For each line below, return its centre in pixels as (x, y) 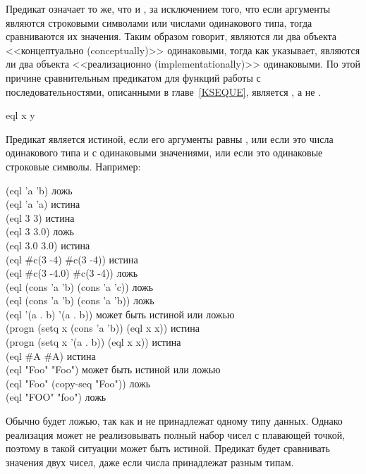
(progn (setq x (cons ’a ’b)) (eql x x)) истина (103, 328)
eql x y (20, 115)
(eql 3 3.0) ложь (40, 231)
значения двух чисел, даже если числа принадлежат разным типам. (150, 462)
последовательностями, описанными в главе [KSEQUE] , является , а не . (164, 91)
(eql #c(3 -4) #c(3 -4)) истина (72, 259)
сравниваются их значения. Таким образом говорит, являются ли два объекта (171, 36)
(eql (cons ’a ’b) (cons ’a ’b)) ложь (80, 300)
